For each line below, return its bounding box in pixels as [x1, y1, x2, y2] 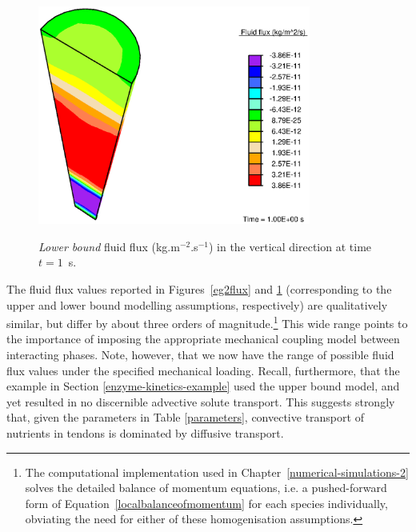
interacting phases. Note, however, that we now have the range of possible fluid [6, 346, 394, 363]
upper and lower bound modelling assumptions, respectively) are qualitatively [6, 296, 388, 313]
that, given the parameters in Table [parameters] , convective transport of [6, 409, 364, 426]
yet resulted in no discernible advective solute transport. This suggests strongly [6, 393, 395, 410]
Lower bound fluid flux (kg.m [38, 238, 180, 254]
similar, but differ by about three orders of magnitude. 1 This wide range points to [6, 313, 408, 331]
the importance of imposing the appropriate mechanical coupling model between [6, 330, 400, 347]
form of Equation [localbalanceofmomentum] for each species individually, [25, 494, 388, 511]
